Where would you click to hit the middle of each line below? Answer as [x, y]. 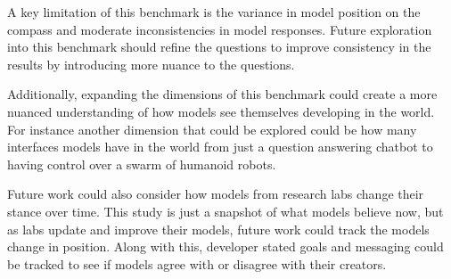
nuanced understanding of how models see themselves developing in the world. [221, 111]
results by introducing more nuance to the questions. [151, 64]
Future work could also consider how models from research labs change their [216, 194]
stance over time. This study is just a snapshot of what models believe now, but [225, 211]
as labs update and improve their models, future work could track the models [218, 229]
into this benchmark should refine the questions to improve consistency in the [219, 47]
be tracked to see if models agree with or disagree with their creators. [197, 263]
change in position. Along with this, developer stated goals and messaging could [225, 246]
